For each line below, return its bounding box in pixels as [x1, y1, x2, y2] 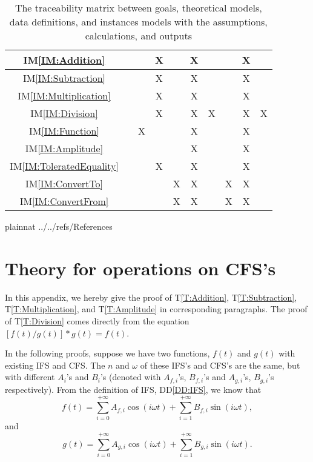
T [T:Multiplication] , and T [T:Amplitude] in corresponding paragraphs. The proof [5, 303, 308, 315]
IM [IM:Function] [29, 124, 99, 138]
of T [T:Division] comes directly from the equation [5, 314, 189, 327]
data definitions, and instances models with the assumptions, [9, 15, 268, 28]
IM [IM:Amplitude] [25, 141, 104, 155]
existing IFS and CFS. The [5, 358, 105, 371]
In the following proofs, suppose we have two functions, [5, 347, 210, 360]
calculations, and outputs [85, 28, 192, 42]
